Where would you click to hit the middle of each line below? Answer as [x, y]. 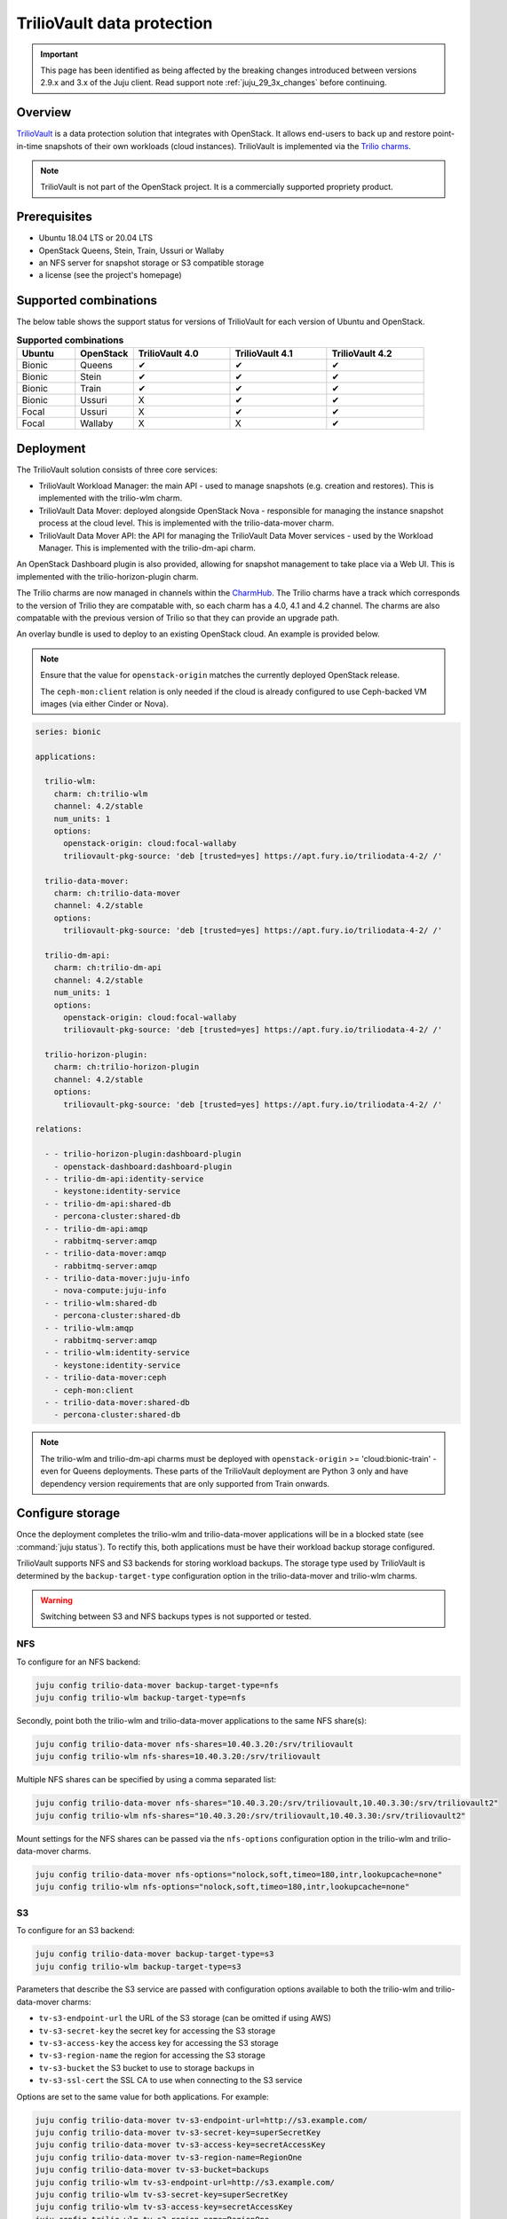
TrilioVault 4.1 [264, 353]
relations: [59, 1129]
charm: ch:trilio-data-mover [117, 893]
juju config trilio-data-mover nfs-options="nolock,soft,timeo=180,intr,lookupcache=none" [239, 1874]
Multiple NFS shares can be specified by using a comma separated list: [147, 1780]
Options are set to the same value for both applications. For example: [143, 2097]
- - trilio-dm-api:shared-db [108, 1204]
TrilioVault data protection [115, 23]
